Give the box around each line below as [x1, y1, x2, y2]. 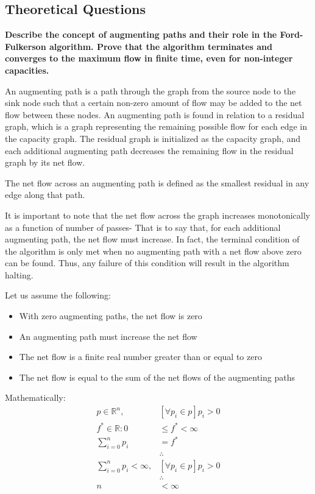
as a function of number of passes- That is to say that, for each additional [5, 221, 281, 233]
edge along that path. [5, 188, 85, 201]
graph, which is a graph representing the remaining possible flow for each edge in [5, 120, 307, 133]
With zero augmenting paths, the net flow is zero [19, 309, 202, 322]
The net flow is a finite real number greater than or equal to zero [19, 350, 262, 363]
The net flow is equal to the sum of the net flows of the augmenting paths [19, 370, 295, 383]
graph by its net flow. [5, 156, 85, 169]
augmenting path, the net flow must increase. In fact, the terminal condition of [5, 233, 300, 245]
